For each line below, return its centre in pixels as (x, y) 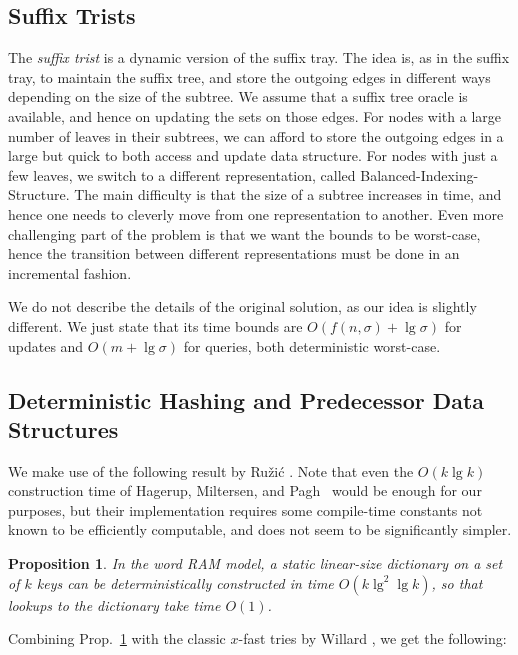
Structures (63, 428)
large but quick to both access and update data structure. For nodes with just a (253, 155)
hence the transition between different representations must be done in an (234, 253)
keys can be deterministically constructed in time (185, 582)
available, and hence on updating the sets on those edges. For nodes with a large (254, 115)
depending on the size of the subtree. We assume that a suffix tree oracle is (238, 96)
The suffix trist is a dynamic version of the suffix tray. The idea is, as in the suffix (259, 57)
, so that (457, 582)
